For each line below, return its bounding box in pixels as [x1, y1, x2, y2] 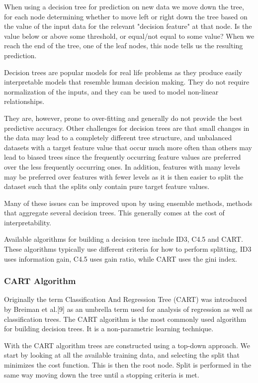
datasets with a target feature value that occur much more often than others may [4, 142, 252, 152]
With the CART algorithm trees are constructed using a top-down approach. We [4, 340, 250, 350]
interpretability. [4, 217, 52, 227]
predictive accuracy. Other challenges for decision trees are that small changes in [4, 122, 250, 133]
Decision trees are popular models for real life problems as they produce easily [4, 67, 243, 77]
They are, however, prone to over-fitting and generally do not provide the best [4, 112, 243, 123]
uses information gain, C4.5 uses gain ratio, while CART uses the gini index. [4, 253, 237, 264]
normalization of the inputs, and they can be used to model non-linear [4, 86, 219, 96]
